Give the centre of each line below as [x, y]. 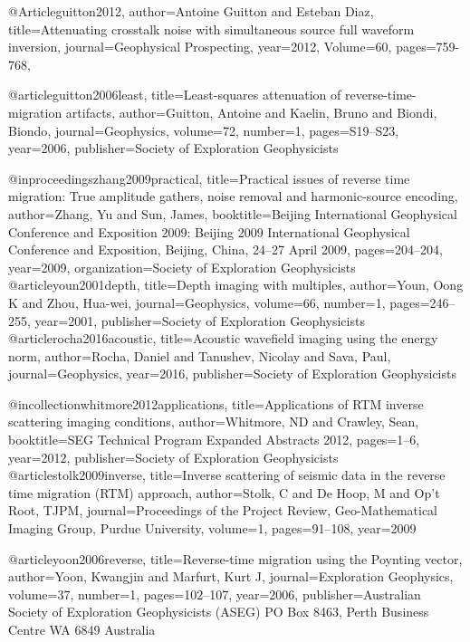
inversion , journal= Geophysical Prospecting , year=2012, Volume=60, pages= [222, 47]
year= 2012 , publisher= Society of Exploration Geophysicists [173, 457]
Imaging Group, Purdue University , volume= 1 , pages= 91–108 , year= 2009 [212, 528]
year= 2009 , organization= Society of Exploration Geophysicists [182, 267]
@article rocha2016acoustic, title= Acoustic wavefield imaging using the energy [223, 338]
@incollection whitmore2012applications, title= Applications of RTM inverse [216, 403]
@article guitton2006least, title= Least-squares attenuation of [175, 95]
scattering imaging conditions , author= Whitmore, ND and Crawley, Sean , [214, 422]
